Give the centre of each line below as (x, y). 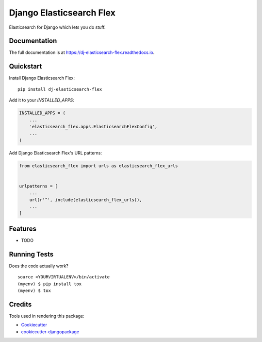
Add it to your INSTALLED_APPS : (42, 100)
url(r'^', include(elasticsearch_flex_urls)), (86, 200)
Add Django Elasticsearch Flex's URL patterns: (56, 153)
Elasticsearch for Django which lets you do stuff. (57, 27)
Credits (20, 304)
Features (23, 229)
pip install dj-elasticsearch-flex (60, 89)
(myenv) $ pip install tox (50, 284)
